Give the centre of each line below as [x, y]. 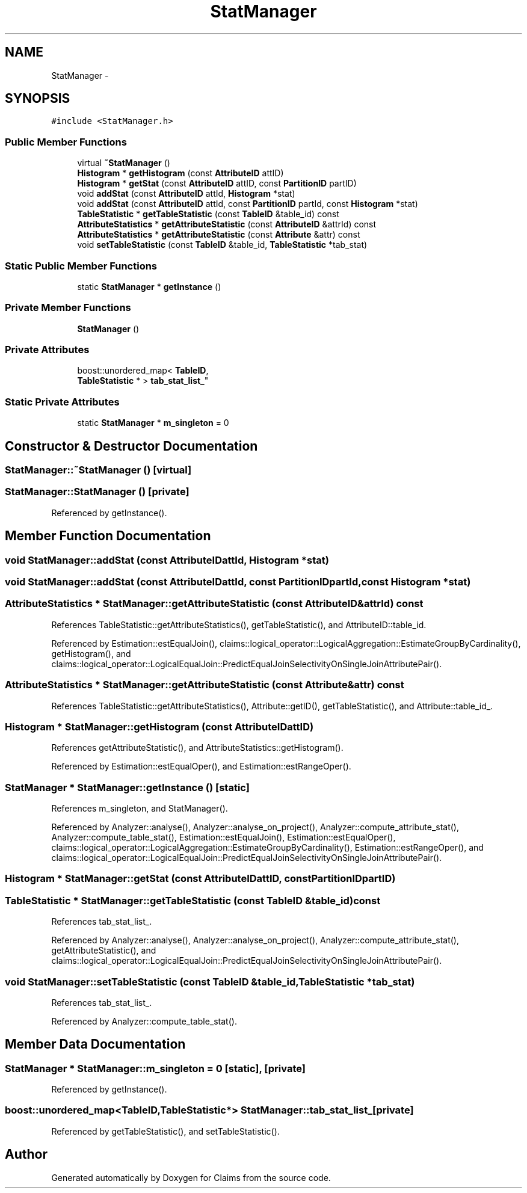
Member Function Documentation [108, 536]
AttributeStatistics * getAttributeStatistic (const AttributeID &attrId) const [227, 224]
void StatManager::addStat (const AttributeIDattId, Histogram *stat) [167, 560]
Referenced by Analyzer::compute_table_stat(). [144, 1021]
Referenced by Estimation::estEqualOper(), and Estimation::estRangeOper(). [201, 766]
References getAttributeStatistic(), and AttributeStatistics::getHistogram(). [197, 748]
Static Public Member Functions [81, 266]
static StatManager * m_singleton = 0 [153, 423]
